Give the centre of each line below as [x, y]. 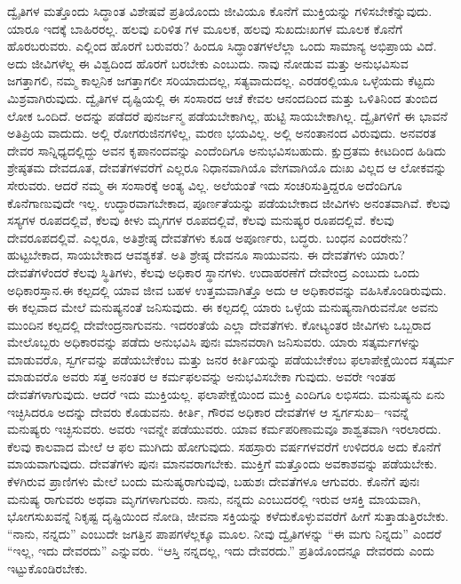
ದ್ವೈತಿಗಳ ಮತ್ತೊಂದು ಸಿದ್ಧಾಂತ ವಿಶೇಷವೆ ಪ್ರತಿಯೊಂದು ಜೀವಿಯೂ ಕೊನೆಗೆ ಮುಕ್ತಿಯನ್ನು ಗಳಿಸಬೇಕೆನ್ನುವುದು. [220, 11]
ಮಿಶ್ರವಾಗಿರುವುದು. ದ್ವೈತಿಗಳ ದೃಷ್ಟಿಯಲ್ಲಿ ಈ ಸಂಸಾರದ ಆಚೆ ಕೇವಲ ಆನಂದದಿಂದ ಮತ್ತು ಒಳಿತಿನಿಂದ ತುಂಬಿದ [223, 97]
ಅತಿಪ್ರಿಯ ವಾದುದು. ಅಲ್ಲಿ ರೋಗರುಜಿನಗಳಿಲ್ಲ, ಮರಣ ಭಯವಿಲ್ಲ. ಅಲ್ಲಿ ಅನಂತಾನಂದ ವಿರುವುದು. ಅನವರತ [222, 133]
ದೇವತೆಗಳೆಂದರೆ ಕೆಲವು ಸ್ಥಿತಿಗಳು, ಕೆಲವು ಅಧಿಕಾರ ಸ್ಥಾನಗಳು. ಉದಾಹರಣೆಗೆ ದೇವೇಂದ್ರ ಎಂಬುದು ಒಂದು [214, 272]
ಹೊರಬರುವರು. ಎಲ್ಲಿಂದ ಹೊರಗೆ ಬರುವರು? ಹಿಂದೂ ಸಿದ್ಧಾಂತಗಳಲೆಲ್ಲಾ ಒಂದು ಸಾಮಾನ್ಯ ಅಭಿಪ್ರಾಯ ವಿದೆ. [222, 46]
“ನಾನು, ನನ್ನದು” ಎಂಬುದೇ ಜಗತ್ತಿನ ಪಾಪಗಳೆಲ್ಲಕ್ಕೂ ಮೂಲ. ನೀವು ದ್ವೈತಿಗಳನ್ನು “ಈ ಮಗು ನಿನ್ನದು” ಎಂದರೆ [224, 533]
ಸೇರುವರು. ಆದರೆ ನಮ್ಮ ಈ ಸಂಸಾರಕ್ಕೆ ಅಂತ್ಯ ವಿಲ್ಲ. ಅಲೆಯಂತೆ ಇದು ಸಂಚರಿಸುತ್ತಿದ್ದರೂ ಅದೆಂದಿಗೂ [205, 184]
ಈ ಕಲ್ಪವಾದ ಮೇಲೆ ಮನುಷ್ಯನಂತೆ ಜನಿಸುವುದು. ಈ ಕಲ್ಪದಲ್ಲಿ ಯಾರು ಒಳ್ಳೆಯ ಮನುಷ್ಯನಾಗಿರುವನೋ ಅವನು [223, 307]
